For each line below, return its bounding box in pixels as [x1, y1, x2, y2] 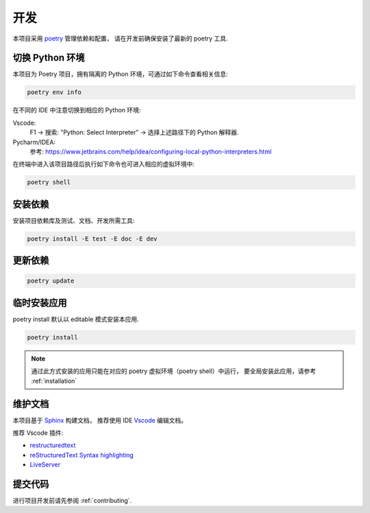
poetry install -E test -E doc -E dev [27, 235, 158, 243]
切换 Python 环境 [12, 52, 85, 64]
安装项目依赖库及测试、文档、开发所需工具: [12, 216, 135, 224]
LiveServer [29, 460, 61, 469]
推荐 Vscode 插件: [12, 429, 64, 437]
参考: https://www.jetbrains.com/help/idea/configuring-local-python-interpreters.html [29, 147, 272, 156]
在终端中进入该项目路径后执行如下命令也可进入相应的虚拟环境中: [12, 160, 195, 168]
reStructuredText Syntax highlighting [29, 451, 134, 459]
